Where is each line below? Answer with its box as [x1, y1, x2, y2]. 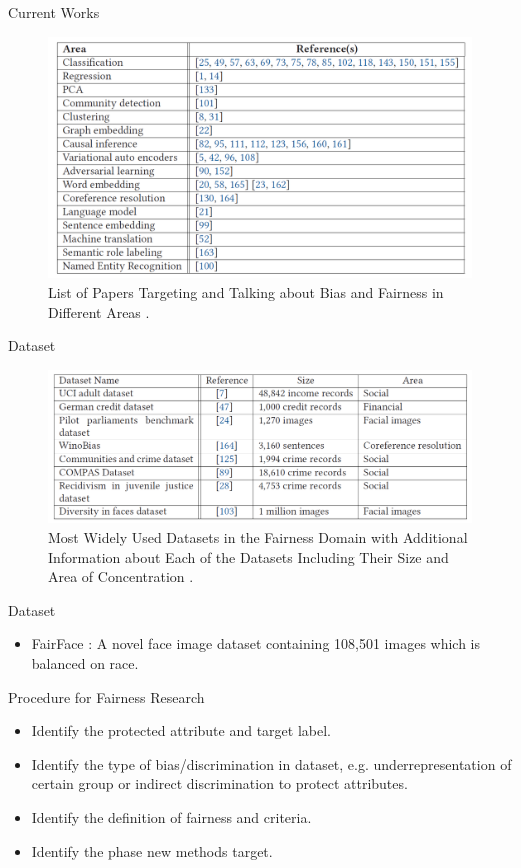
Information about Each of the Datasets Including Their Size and [48, 546, 449, 567]
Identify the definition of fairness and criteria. [31, 806, 312, 827]
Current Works [8, 2, 100, 22]
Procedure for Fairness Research [8, 686, 205, 707]
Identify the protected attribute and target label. [31, 720, 332, 741]
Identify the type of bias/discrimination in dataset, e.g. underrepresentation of [31, 753, 512, 774]
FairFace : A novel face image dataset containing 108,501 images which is [31, 633, 481, 654]
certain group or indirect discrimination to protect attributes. [31, 773, 408, 794]
